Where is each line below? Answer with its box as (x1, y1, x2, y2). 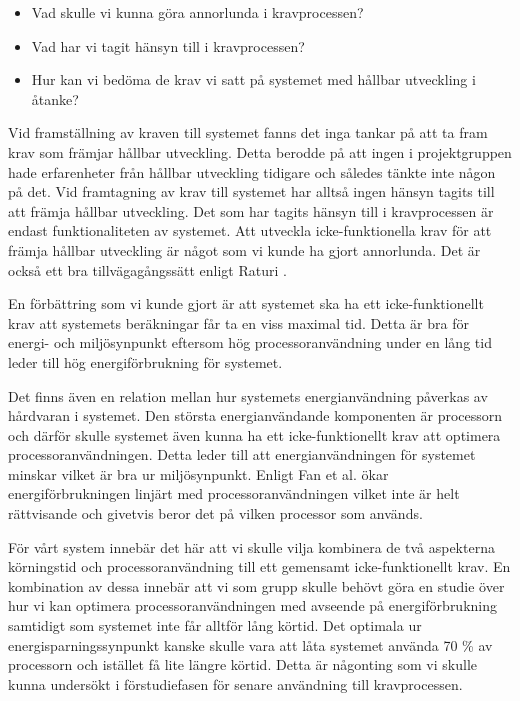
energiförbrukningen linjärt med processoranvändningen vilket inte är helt (8, 483, 460, 504)
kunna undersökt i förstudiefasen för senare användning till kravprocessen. (8, 673, 463, 694)
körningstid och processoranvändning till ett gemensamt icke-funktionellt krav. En (8, 556, 511, 577)
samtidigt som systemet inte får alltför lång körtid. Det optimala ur (8, 615, 422, 636)
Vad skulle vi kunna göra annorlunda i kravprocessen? (31, 2, 364, 22)
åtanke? (31, 88, 79, 109)
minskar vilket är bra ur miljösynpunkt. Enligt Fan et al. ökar (8, 463, 389, 484)
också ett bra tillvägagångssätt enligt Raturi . (8, 259, 287, 280)
